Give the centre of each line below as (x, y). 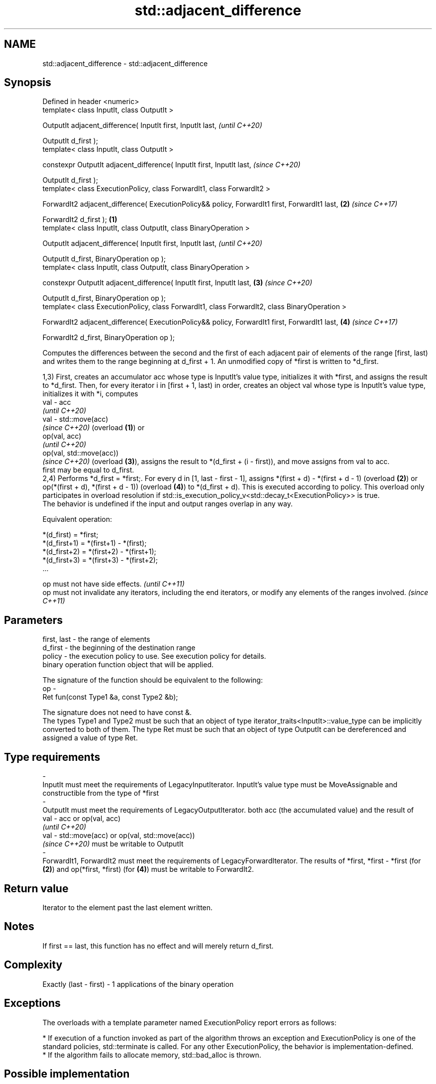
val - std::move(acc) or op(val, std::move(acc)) (119, 836)
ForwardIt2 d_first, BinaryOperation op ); (109, 338)
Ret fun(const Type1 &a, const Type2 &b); (110, 697)
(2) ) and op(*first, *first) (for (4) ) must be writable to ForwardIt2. (148, 869)
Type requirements (52, 757)
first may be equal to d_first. (88, 470)
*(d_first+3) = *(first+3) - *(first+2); (100, 560)
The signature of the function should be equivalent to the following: (153, 680)
